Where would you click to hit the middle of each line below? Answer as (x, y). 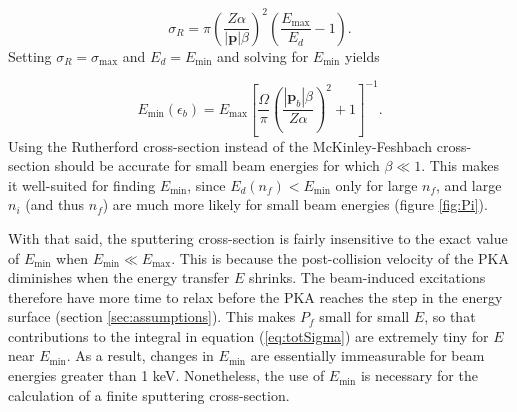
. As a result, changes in (140, 355)
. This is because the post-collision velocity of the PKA (340, 257)
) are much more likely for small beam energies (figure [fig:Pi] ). (295, 204)
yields (362, 55)
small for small (364, 316)
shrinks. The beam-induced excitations (367, 277)
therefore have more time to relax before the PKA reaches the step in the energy (255, 296)
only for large (376, 184)
